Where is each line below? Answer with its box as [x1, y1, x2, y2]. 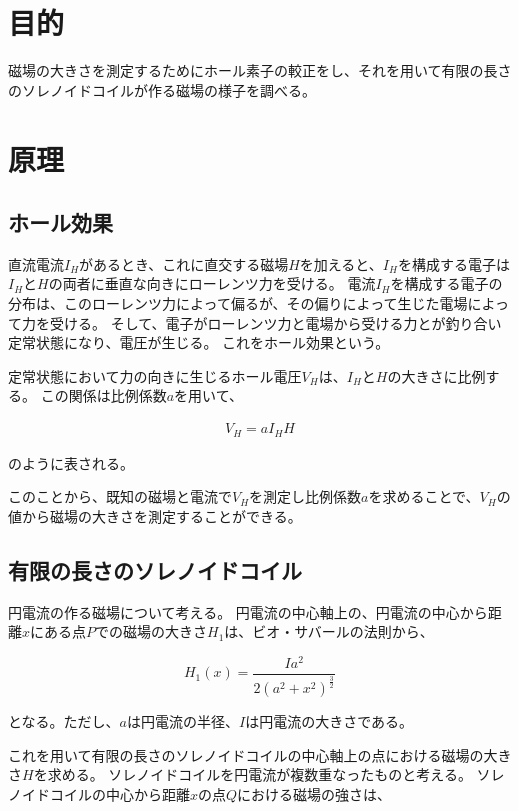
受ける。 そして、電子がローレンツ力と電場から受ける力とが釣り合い [49, 312, 502, 333]
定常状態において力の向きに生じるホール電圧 [8, 365, 302, 386]
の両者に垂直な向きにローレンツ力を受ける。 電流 [48, 273, 376, 294]
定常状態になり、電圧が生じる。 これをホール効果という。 [8, 332, 390, 353]
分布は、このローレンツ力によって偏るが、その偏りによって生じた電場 [8, 293, 468, 314]
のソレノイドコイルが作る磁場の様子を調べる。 [8, 79, 316, 100]
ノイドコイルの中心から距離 [8, 783, 190, 804]
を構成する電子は [397, 253, 510, 274]
